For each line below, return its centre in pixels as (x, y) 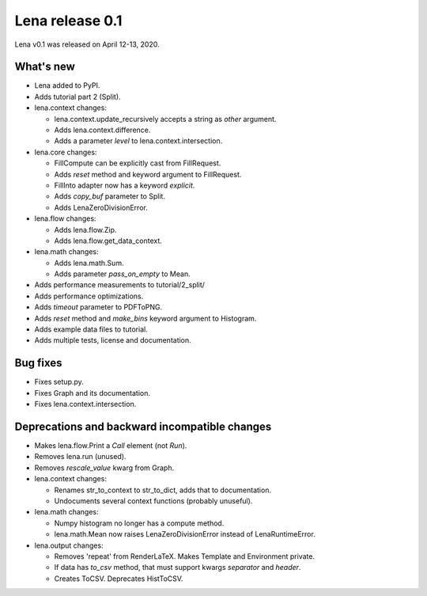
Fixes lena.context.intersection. (85, 404)
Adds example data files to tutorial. (91, 329)
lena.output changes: (69, 545)
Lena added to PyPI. (67, 85)
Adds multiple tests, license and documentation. (113, 340)
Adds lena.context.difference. (102, 130)
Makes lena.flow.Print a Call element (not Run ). (111, 446)
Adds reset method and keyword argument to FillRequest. (148, 174)
